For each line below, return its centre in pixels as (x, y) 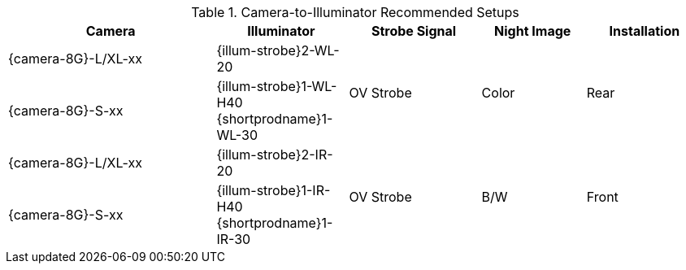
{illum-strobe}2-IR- (275, 155)
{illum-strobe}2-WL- (278, 50)
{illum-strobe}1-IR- (274, 190)
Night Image (533, 31)
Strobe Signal (414, 31)
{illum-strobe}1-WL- (277, 86)
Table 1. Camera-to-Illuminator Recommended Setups (355, 12)
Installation (645, 31)
